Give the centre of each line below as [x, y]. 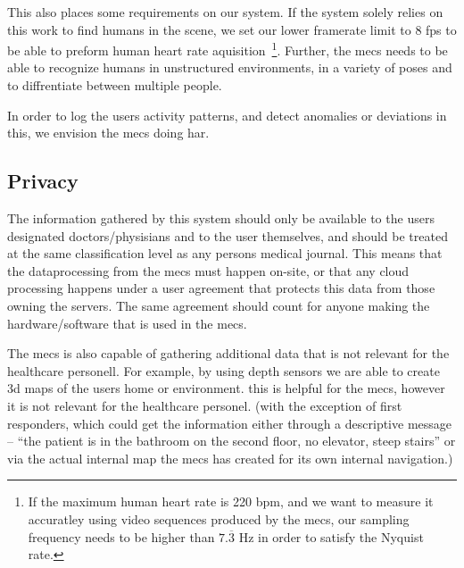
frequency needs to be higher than [121, 536]
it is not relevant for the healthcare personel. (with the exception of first [205, 405]
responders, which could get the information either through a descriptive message [230, 423]
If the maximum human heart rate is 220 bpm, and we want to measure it [231, 501]
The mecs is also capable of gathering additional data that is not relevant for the [228, 353]
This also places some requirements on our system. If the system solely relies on [225, 12]
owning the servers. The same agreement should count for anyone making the [219, 305]
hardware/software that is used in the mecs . [127, 323]
